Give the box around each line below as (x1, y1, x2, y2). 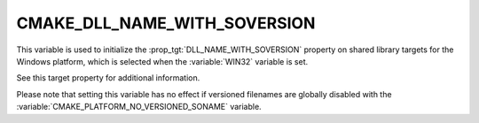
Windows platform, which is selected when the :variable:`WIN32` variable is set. (16, 56, 309, 66)
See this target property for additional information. (16, 73, 200, 83)
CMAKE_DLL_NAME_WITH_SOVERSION (16, 13, 316, 33)
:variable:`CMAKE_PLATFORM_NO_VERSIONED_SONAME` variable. (16, 102, 262, 112)
